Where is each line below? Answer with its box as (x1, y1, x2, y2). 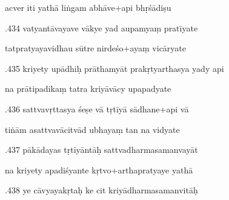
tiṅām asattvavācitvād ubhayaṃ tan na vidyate (5, 123, 180, 135)
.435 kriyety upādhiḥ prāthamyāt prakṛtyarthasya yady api (5, 62, 224, 74)
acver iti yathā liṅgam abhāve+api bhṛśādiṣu (5, 1, 171, 13)
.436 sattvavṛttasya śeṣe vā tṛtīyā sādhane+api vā (5, 102, 189, 115)
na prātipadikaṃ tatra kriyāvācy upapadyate (5, 82, 171, 95)
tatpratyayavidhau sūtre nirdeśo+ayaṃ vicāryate (5, 42, 186, 54)
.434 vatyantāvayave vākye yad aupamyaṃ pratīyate (5, 21, 198, 34)
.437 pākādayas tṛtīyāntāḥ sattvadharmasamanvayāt (5, 143, 198, 156)
